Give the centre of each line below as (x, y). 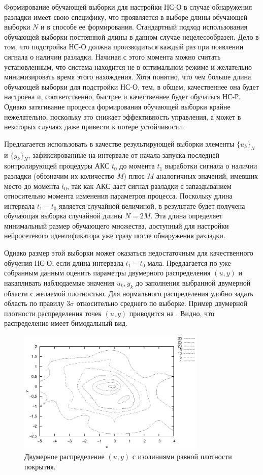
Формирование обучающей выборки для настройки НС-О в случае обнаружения (128, 7)
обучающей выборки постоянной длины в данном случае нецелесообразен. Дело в (131, 36)
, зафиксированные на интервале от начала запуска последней (124, 155)
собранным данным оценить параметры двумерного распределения (107, 273)
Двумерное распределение (64, 456)
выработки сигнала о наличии (211, 166)
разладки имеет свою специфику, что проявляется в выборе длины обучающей (126, 17)
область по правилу (34, 303)
